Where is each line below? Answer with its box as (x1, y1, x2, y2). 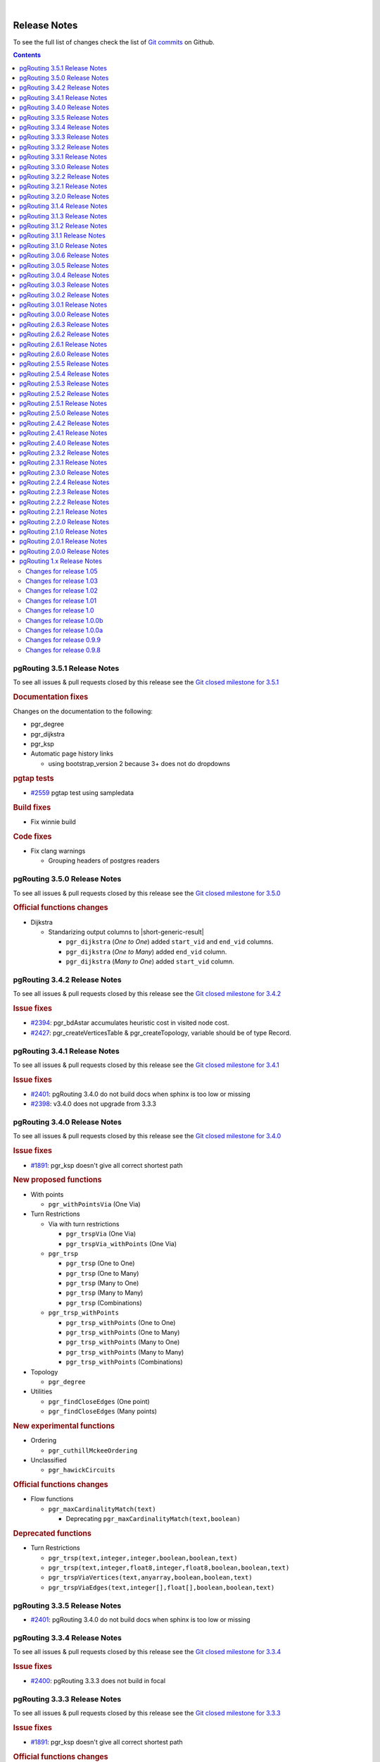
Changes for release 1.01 (25, 596, 97, 605)
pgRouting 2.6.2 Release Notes (19, 330, 109, 338)
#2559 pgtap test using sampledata (30, 788, 134, 796)
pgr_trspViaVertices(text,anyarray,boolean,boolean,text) (48, 1574, 253, 1582)
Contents (13, 51, 42, 59)
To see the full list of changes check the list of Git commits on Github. (13, 37, 215, 46)
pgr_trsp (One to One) (65, 1259, 135, 1268)
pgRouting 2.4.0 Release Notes (19, 438, 109, 447)
